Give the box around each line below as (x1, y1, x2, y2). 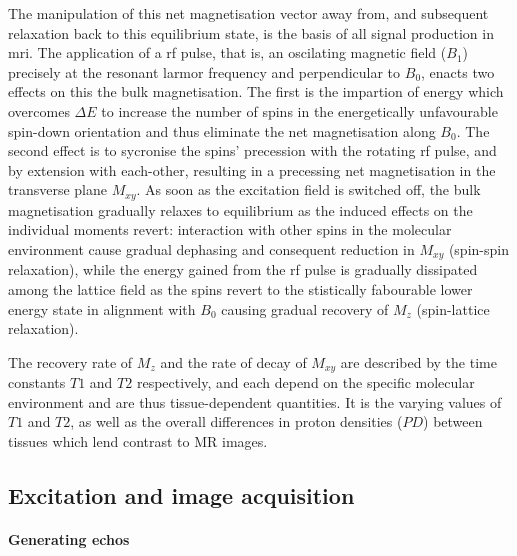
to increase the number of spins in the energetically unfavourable (101, 100, 498, 121)
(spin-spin (448, 238, 509, 259)
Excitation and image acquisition (8, 480, 355, 511)
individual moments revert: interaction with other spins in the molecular (8, 219, 452, 240)
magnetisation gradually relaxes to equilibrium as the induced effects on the (8, 199, 473, 220)
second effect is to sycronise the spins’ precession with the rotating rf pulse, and (8, 140, 497, 161)
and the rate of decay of (160, 351, 307, 372)
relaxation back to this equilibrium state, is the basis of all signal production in (8, 22, 494, 43)
